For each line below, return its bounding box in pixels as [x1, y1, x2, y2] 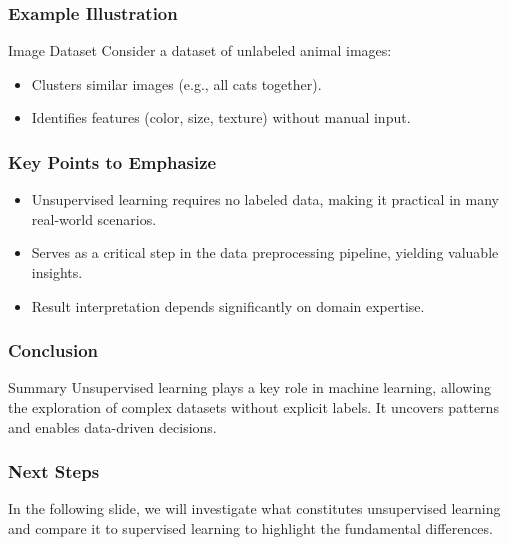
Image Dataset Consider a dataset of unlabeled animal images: [8, 40, 392, 61]
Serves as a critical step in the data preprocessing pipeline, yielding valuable [31, 242, 499, 263]
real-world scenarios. [31, 208, 157, 229]
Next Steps [8, 459, 100, 484]
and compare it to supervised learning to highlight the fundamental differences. [8, 518, 493, 538]
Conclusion [8, 338, 98, 363]
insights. [31, 262, 83, 282]
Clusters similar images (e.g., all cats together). [31, 73, 322, 94]
